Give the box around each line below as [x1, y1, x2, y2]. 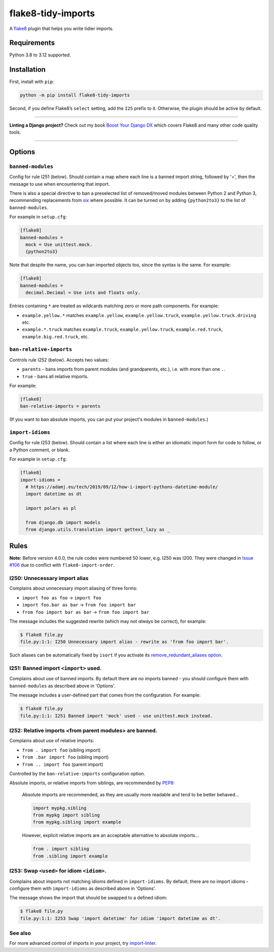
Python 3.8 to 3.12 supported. [9, 52, 71, 58]
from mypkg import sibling [32, 812, 100, 818]
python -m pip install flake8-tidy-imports [20, 92, 130, 98]
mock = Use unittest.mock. [25, 242, 93, 247]
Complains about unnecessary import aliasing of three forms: [9, 585, 138, 591]
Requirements [9, 39, 55, 47]
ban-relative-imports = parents [20, 403, 101, 409]
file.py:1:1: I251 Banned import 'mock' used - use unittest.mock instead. [20, 713, 213, 718]
